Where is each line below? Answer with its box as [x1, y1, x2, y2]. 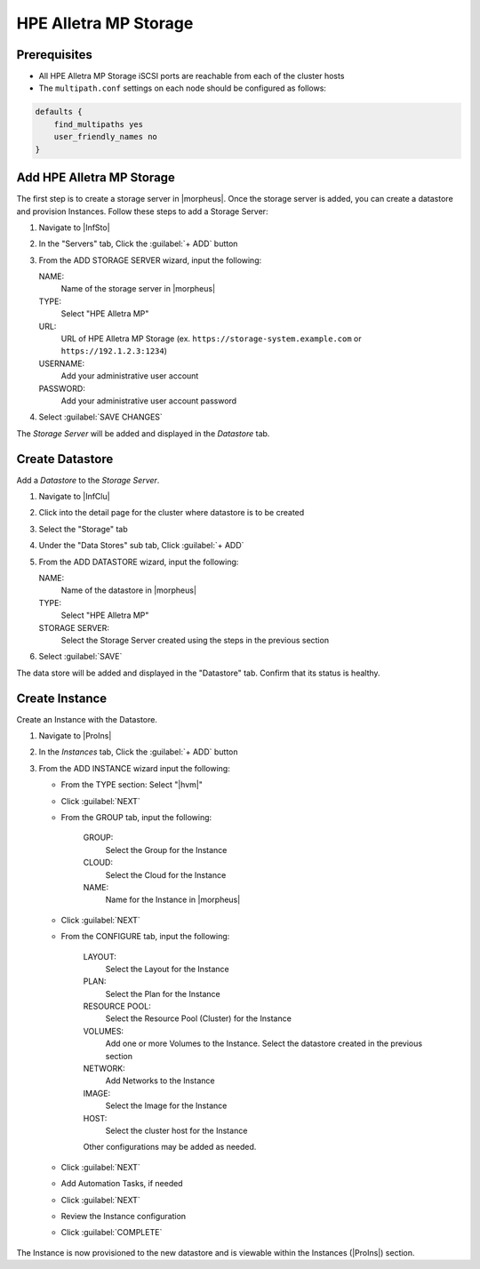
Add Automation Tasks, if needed [60, 1178, 183, 1189]
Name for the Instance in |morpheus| [105, 894, 241, 906]
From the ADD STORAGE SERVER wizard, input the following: [38, 254, 262, 266]
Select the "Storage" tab [38, 523, 128, 534]
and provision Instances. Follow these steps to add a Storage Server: [16, 205, 268, 217]
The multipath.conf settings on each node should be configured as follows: [38, 83, 326, 93]
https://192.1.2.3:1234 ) [60, 346, 168, 356]
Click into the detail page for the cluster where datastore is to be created [38, 507, 305, 518]
